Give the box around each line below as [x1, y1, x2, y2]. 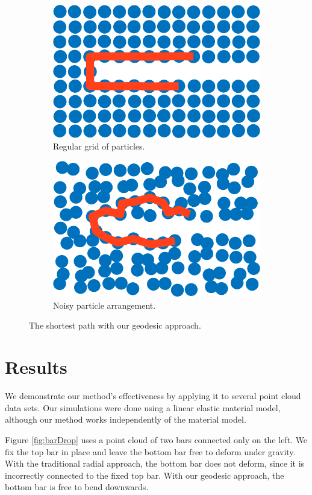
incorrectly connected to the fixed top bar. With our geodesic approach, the [5, 468, 284, 481]
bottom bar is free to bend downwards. [5, 481, 149, 493]
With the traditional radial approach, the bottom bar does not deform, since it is [5, 457, 305, 470]
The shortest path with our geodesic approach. [29, 319, 201, 332]
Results [5, 355, 67, 379]
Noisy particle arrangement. [53, 298, 156, 311]
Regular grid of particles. [53, 140, 145, 153]
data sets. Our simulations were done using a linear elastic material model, [5, 401, 281, 414]
